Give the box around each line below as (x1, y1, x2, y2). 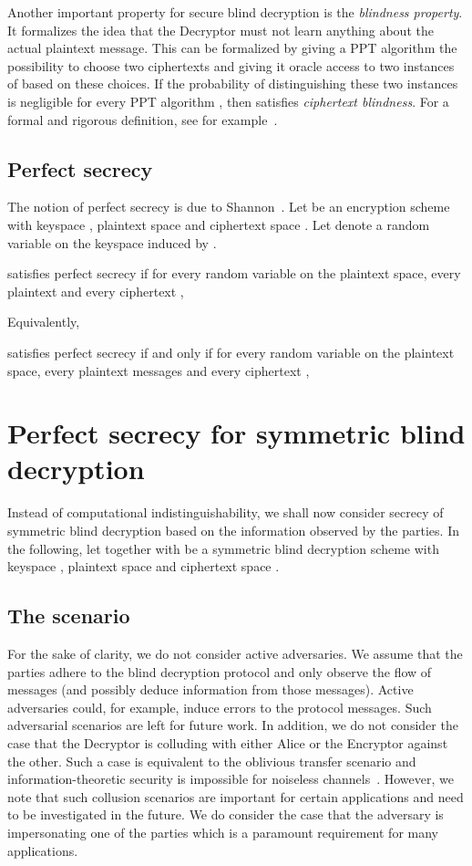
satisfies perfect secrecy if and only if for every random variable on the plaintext (7, 342, 455, 361)
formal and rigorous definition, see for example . (7, 110, 278, 129)
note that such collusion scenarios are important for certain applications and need (7, 787, 464, 806)
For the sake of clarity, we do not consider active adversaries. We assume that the (7, 644, 463, 663)
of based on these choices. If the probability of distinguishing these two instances (7, 74, 458, 93)
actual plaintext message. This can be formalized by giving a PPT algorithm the (7, 38, 457, 57)
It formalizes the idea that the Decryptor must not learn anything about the (7, 20, 434, 39)
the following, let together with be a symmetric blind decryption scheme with (7, 538, 439, 558)
